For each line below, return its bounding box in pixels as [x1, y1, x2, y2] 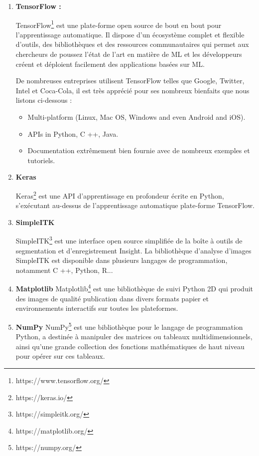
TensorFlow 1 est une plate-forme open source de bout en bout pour [15, 18, 222, 30]
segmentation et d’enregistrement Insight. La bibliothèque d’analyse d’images [15, 245, 252, 255]
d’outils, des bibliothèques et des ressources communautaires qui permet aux [15, 39, 249, 49]
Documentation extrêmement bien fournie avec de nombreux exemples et [27, 145, 250, 156]
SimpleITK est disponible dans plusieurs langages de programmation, [15, 255, 228, 265]
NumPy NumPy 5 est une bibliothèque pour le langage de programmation [15, 320, 243, 332]
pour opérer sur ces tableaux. [15, 351, 105, 361]
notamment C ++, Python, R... [15, 264, 113, 275]
